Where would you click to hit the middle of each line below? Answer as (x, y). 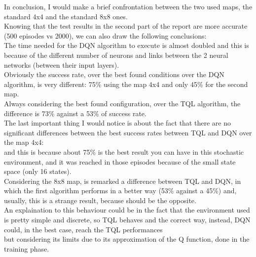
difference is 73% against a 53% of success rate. (75, 113)
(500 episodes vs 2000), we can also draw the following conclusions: (105, 35)
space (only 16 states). (38, 171)
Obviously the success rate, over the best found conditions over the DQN (114, 74)
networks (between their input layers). (62, 64)
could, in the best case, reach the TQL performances (83, 229)
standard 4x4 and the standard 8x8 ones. (66, 16)
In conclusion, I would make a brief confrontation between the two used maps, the (128, 6)
